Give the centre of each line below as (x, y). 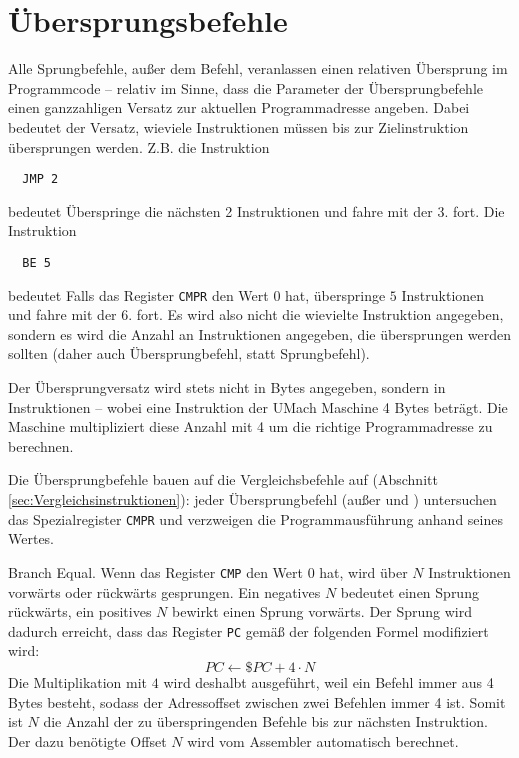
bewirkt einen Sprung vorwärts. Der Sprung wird (322, 611)
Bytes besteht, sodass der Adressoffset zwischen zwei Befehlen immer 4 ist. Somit (257, 701)
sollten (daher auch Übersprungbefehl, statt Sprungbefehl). (189, 353)
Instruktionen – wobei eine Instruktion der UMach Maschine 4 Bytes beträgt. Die (258, 406)
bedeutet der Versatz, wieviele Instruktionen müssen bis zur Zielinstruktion (238, 126)
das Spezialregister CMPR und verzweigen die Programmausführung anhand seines (255, 518)
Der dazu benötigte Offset (87, 740)
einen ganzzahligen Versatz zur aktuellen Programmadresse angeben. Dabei (239, 107)
